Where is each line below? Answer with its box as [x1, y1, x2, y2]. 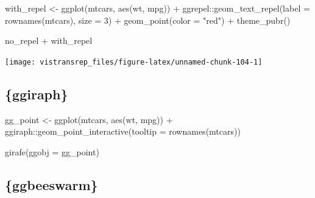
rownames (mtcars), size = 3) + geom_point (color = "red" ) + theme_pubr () [5, 13, 291, 26]
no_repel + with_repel [5, 34, 93, 47]
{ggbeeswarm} [5, 175, 98, 194]
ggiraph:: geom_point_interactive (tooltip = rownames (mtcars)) [5, 125, 241, 138]
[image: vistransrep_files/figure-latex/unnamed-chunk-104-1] [5, 57, 263, 66]
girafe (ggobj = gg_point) [5, 145, 99, 158]
